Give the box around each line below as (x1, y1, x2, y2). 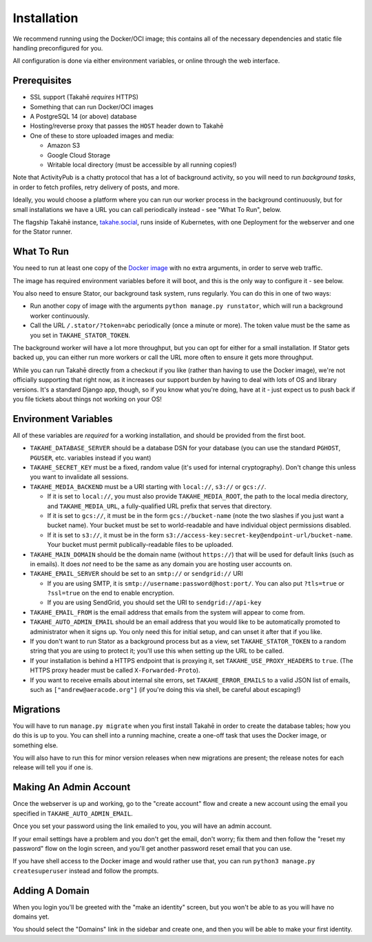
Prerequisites (12, 75, 72, 86)
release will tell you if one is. (12, 763, 93, 771)
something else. (12, 741, 59, 749)
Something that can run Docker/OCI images (30, 102, 154, 110)
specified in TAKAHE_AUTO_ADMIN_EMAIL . (12, 809, 134, 818)
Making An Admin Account (12, 781, 131, 794)
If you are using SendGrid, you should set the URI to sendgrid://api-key (47, 598, 262, 607)
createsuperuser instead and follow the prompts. (12, 867, 159, 875)
